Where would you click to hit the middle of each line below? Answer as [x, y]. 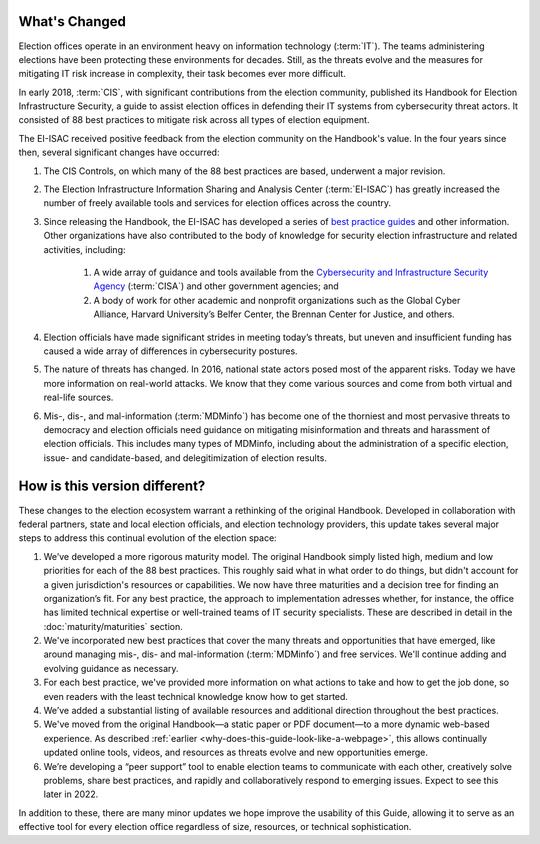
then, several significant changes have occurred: [119, 152]
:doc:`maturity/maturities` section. [113, 626]
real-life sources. [78, 397]
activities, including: [84, 249]
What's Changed [72, 21]
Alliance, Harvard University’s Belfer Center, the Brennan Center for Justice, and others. [274, 314]
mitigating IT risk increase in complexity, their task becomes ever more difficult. [182, 74]
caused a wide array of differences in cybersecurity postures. [171, 351]
